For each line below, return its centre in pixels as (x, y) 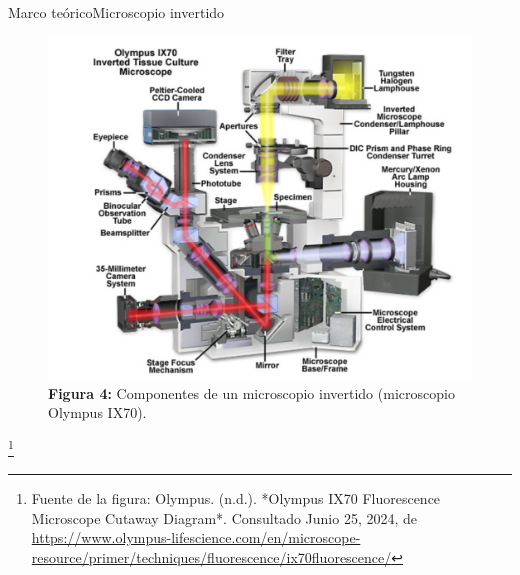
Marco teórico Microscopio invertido (116, 12)
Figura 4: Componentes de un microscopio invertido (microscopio (251, 392)
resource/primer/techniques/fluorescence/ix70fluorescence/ (211, 556)
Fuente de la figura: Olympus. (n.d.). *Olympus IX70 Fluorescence (236, 498)
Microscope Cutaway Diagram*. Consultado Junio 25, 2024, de (224, 517)
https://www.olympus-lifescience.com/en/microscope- (196, 537)
